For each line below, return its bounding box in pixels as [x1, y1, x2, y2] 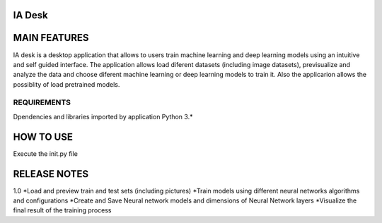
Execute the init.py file [13, 149, 78, 158]
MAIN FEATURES [13, 32, 89, 44]
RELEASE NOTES [13, 168, 89, 180]
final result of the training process [13, 206, 112, 215]
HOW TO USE [13, 131, 74, 143]
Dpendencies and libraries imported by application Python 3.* [13, 112, 193, 121]
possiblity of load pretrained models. [13, 80, 120, 88]
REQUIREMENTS [13, 97, 71, 107]
